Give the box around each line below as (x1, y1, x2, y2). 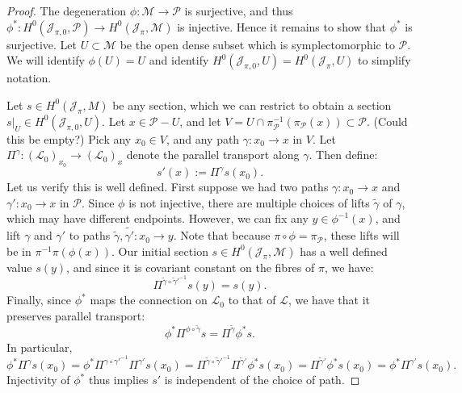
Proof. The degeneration (6, 2, 127, 19)
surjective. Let (6, 36, 78, 52)
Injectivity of (6, 371, 70, 388)
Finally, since (6, 291, 72, 308)
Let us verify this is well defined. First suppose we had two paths (6, 178, 329, 195)
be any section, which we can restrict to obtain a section (112, 96, 392, 113)
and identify (149, 52, 209, 69)
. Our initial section (111, 242, 208, 259)
